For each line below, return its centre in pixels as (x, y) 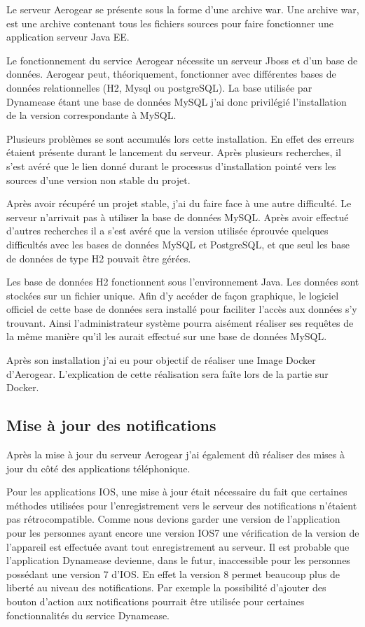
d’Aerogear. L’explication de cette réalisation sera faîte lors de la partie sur (167, 373)
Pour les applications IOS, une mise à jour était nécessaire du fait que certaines (177, 492)
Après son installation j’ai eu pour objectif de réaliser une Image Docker (161, 360)
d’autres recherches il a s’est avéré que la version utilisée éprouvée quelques (167, 231)
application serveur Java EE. (68, 37)
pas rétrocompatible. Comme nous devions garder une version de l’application (173, 519)
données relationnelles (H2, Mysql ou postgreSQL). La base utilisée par (159, 87)
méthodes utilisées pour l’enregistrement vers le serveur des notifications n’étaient (182, 505)
